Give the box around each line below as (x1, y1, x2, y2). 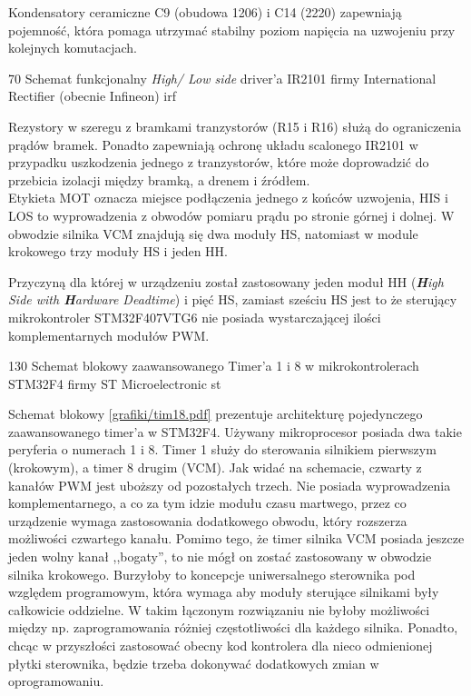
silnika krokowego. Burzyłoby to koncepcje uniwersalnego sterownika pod (8, 564, 416, 583)
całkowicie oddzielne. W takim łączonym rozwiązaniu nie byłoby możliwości (8, 600, 430, 619)
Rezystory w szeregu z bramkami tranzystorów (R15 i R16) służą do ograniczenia (8, 116, 462, 135)
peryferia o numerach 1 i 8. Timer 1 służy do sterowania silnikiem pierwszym (8, 440, 437, 459)
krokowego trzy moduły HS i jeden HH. (8, 242, 229, 261)
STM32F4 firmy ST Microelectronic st (8, 373, 221, 393)
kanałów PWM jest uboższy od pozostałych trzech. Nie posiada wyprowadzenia (8, 475, 451, 494)
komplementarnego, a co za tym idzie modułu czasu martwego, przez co (8, 493, 407, 512)
